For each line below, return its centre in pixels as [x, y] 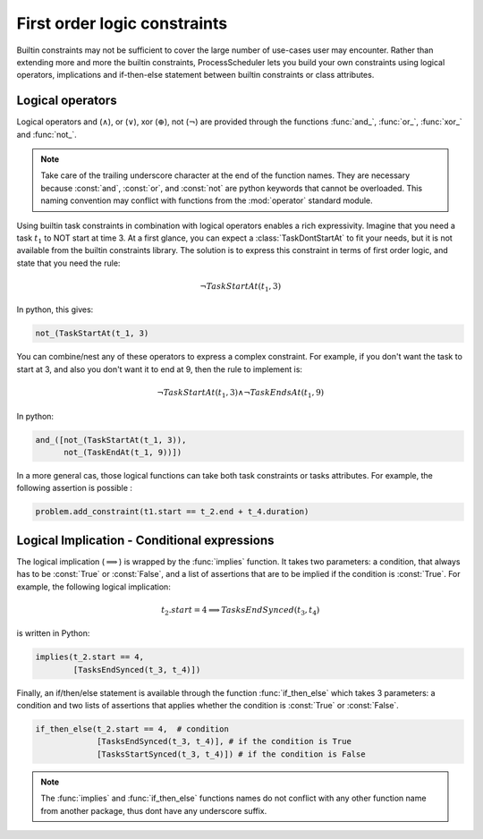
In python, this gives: [55, 309]
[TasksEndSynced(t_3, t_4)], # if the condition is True [225, 742]
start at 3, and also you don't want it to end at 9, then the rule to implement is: [160, 369]
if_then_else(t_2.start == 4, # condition [132, 729]
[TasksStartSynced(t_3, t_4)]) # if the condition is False [231, 754]
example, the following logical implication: [94, 587]
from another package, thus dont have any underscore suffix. [154, 810]
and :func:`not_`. [47, 134]
